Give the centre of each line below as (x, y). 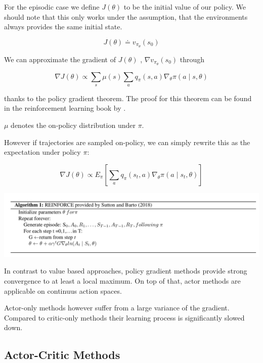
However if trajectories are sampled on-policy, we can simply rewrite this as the (127, 142)
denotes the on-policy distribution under (73, 125)
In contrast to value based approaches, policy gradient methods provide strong (126, 271)
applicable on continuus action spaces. (63, 290)
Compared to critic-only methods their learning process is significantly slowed (124, 317)
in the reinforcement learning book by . (65, 108)
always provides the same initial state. (63, 27)
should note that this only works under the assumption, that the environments (126, 16)
